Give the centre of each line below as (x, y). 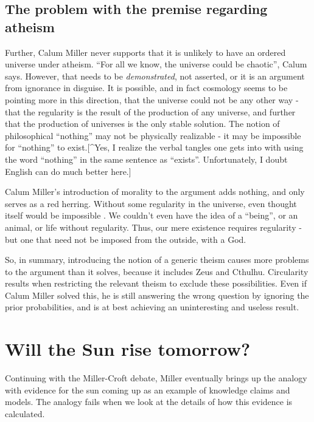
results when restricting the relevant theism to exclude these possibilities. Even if (156, 283)
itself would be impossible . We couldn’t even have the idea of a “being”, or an (152, 215)
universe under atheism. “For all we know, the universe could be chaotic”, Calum (156, 64)
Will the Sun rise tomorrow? (128, 349)
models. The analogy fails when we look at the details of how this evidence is (149, 402)
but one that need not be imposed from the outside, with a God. (126, 239)
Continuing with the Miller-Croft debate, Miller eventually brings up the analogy (156, 378)
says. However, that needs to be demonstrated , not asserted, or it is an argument (155, 76)
